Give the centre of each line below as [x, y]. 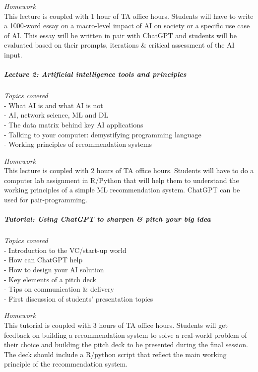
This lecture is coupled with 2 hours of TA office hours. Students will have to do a [129, 170]
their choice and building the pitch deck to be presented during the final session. [126, 344]
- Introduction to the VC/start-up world [65, 250]
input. [13, 54]
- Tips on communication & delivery [59, 289]
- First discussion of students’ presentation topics [79, 298]
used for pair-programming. [46, 200]
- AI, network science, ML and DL [56, 115]
